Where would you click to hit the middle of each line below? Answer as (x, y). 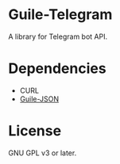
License (35, 131)
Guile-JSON (39, 99)
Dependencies (57, 69)
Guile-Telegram (60, 15)
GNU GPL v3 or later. (43, 153)
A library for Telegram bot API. (58, 36)
